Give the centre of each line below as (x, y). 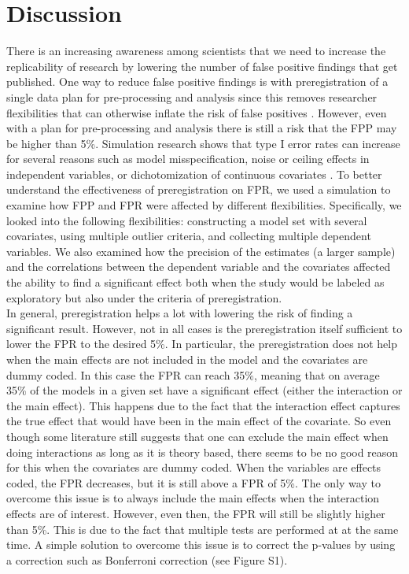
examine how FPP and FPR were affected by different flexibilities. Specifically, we (204, 205)
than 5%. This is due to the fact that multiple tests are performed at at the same (203, 529)
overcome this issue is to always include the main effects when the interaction (193, 498)
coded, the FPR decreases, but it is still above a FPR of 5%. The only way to (193, 482)
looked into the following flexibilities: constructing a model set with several (187, 220)
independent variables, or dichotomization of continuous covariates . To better (194, 174)
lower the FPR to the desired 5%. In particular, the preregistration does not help (202, 344)
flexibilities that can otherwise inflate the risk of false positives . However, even (197, 112)
